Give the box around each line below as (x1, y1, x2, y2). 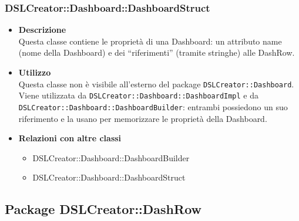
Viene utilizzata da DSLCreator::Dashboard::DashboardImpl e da (18, 89, 259, 101)
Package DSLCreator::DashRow (5, 200, 201, 218)
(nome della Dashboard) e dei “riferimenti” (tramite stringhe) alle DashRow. (18, 46, 295, 59)
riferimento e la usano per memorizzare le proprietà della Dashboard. (18, 112, 267, 124)
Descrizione (18, 23, 66, 36)
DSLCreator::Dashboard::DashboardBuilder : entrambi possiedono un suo (18, 100, 288, 113)
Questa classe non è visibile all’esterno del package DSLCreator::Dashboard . (18, 77, 294, 90)
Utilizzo (18, 66, 51, 78)
